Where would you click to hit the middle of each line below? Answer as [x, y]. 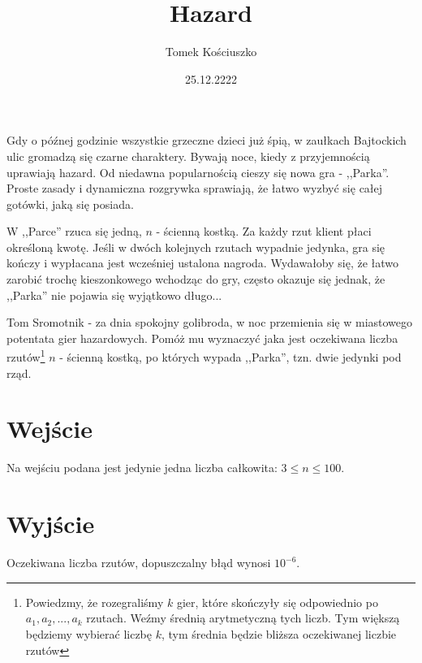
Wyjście [51, 524]
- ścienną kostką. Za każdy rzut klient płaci [264, 231]
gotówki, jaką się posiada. [70, 204]
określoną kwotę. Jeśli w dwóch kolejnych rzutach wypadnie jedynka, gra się [196, 247]
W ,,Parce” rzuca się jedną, [74, 231]
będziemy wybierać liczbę [88, 633]
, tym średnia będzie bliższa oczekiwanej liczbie [279, 633]
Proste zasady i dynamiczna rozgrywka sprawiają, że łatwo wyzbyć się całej [195, 188]
